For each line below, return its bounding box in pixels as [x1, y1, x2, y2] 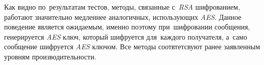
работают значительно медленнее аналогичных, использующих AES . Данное [4, 11, 242, 22]
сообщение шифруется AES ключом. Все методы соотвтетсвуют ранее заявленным [4, 41, 260, 52]
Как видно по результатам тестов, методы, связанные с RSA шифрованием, [4, 2, 240, 12]
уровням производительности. [4, 51, 96, 61]
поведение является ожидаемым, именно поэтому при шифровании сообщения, [4, 21, 250, 32]
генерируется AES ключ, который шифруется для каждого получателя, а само [4, 31, 247, 42]
